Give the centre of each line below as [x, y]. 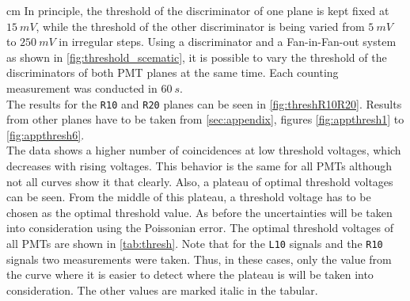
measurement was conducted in [82, 88]
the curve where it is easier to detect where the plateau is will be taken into [190, 274]
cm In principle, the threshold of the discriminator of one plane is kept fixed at [198, 10]
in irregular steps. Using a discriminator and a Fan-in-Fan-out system [228, 42]
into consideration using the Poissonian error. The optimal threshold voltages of [200, 228]
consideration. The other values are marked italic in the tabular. [162, 290]
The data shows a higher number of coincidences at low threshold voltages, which [204, 150]
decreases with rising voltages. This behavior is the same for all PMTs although [199, 166]
